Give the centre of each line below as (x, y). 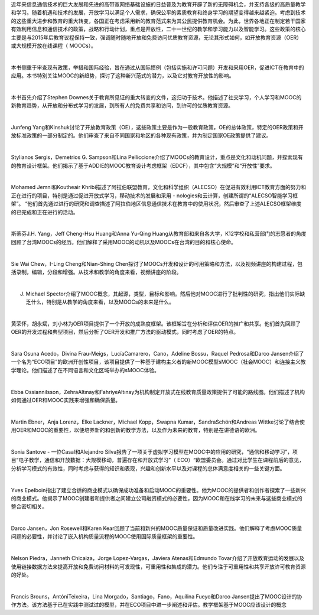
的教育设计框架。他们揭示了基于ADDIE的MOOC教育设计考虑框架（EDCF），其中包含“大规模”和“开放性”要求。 (143, 165)
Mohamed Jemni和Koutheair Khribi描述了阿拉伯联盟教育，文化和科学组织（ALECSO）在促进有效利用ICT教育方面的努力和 (159, 187)
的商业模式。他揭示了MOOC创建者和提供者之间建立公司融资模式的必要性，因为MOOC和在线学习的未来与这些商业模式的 (157, 498)
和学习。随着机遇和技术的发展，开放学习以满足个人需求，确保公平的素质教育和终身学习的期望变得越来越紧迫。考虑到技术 (158, 12)
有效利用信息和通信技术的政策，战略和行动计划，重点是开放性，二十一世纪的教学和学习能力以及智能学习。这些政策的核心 (158, 29)
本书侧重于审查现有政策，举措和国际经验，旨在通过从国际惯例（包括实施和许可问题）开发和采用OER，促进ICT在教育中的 (157, 67)
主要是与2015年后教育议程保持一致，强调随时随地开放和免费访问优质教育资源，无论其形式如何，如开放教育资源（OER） (157, 37)
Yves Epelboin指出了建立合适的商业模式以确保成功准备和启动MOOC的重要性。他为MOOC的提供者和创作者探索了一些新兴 (159, 490)
